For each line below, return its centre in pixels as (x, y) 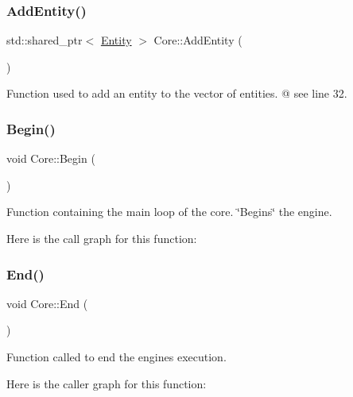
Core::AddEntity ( (198, 40)
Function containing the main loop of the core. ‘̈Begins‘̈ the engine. (169, 212)
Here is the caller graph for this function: (107, 383)
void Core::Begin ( (51, 158)
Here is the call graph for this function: (102, 238)
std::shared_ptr (45, 40)
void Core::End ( (47, 303)
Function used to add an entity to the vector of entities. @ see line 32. (177, 93)
